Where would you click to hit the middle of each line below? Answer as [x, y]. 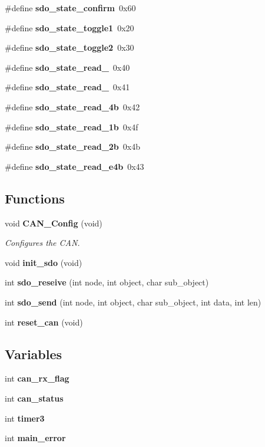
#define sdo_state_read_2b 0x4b [73, 147]
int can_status [34, 398]
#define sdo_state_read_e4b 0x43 [74, 166]
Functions [35, 198]
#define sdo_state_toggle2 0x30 [69, 47]
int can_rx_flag [37, 378]
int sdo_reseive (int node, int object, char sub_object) [107, 282]
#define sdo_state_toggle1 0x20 [69, 27]
